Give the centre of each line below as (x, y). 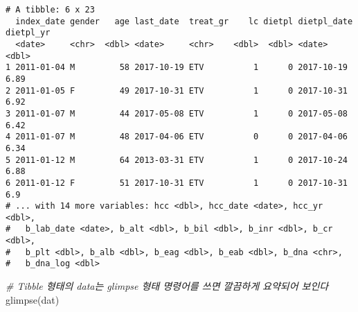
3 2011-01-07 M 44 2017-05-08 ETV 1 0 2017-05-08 (177, 113)
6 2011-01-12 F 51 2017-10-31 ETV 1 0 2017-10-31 (177, 183)
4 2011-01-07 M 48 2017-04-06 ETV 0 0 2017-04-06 (177, 137)
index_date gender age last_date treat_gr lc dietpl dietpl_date (184, 21)
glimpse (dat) (33, 299)
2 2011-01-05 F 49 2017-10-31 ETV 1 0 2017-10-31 (177, 90)
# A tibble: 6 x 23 (50, 10)
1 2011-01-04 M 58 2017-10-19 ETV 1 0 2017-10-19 (177, 68)
